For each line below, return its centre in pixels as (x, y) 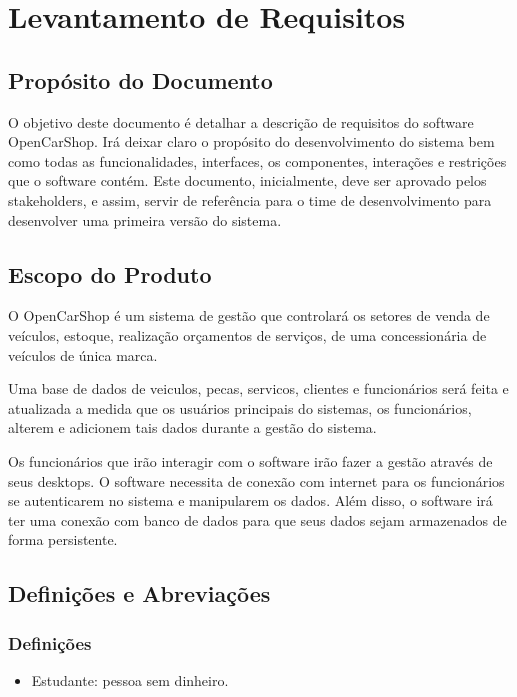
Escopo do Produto (110, 273)
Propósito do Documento (140, 79)
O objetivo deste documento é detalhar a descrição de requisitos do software (241, 121)
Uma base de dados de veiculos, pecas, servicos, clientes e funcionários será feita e (258, 388)
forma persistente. (63, 539)
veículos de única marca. (83, 354)
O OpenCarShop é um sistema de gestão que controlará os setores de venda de (249, 315)
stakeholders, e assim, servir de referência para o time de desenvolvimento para (250, 199)
